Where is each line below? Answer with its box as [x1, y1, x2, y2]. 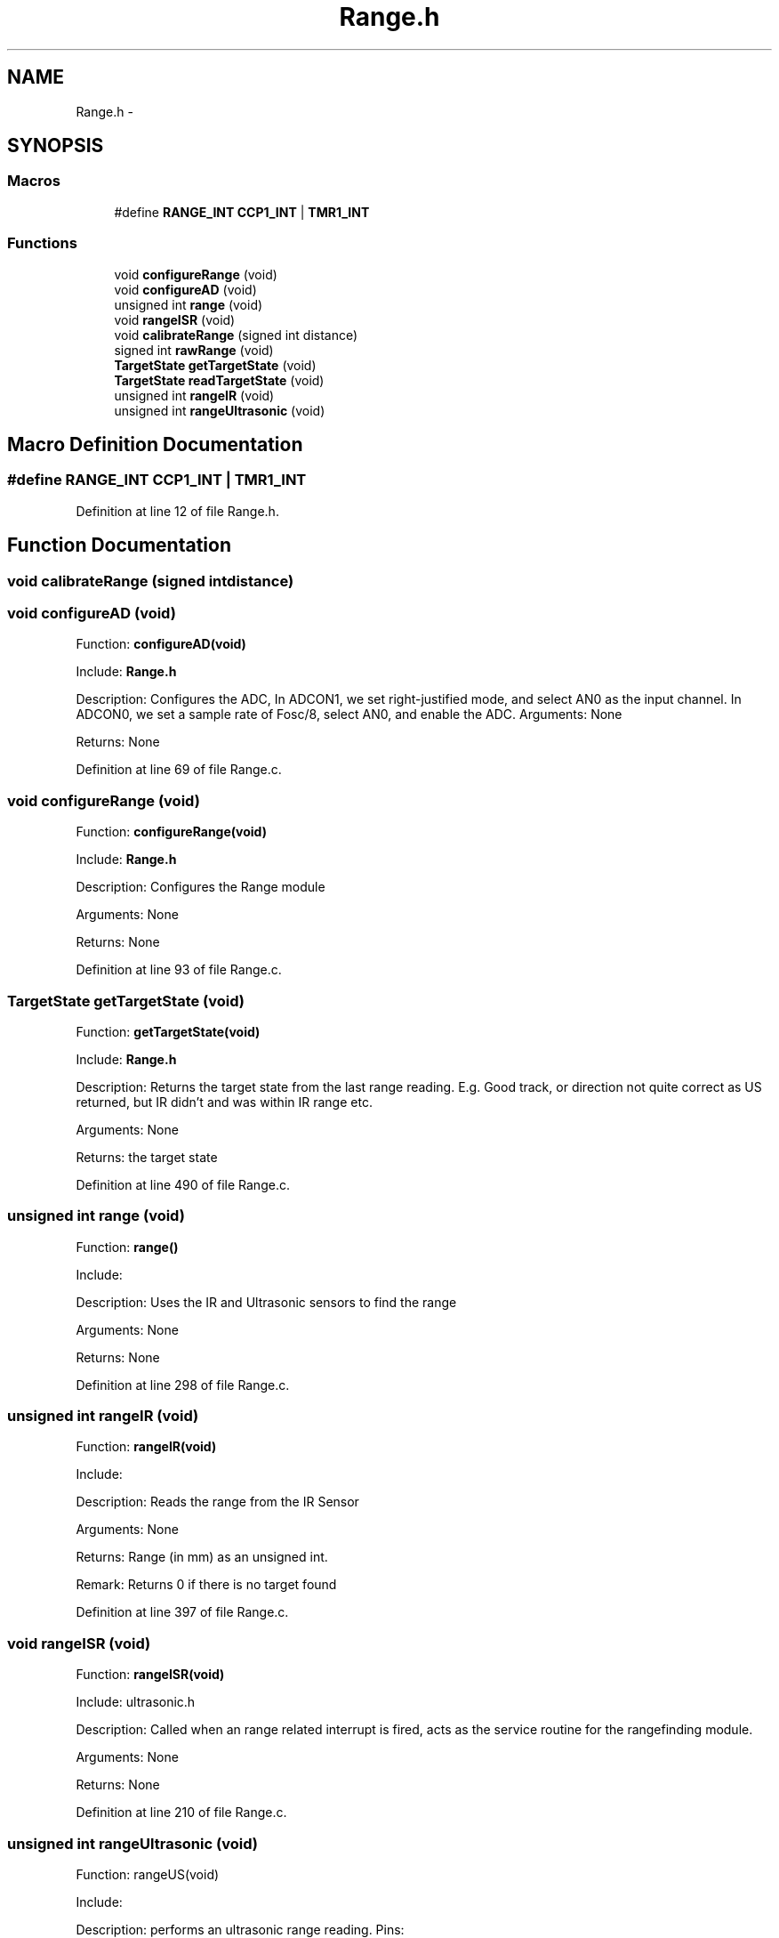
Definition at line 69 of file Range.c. [76, 762, 282, 778]
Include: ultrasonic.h [76, 1694, 196, 1710]
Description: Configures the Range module [76, 879, 325, 895]
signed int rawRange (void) [114, 342, 274, 358]
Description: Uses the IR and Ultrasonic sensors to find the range [76, 1294, 457, 1310]
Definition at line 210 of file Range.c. [76, 1805, 287, 1821]
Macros [7, 172, 60, 190]
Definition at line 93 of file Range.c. [76, 962, 282, 978]
